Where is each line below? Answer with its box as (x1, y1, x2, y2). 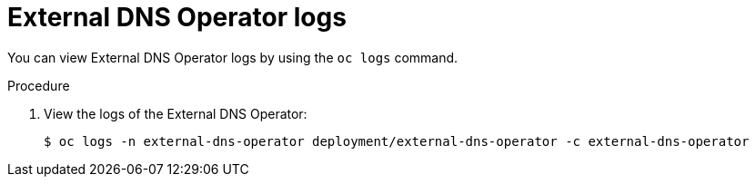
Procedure (7, 77, 70, 93)
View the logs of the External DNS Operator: (44, 105, 307, 121)
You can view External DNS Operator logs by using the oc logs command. (7, 49, 459, 65)
